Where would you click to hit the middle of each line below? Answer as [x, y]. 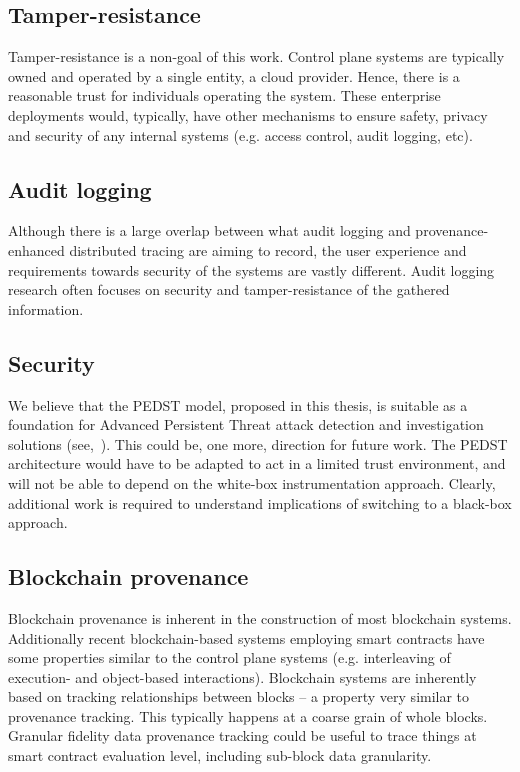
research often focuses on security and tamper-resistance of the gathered [229, 289]
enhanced [36, 249]
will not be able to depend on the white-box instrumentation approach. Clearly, [252, 482]
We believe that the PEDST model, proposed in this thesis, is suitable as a [238, 404]
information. [46, 308]
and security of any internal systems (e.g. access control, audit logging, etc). [240, 134]
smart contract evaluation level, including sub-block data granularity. [220, 755]
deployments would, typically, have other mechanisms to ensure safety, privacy [248, 114]
